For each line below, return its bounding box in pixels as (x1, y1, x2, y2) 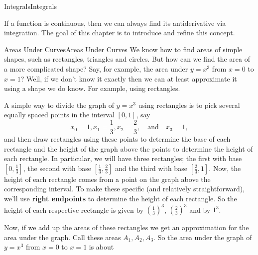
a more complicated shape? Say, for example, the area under (4, 63, 188, 74)
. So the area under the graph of (153, 232, 252, 242)
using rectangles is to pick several (138, 99, 240, 110)
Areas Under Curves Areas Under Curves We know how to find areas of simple (4, 44, 243, 54)
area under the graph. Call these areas (4, 232, 121, 242)
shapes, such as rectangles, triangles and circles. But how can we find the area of (4, 54, 250, 64)
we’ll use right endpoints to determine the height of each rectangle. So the (4, 193, 237, 203)
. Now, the (209, 163, 241, 173)
